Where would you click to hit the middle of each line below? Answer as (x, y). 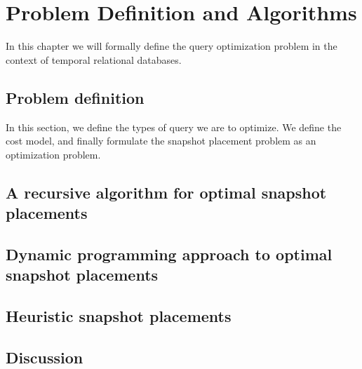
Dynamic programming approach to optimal (169, 254)
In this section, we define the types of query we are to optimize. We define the (174, 127)
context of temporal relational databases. (94, 59)
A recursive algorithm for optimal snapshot (166, 192)
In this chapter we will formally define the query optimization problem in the (172, 46)
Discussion (45, 357)
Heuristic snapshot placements (119, 316)
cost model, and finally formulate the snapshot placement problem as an (161, 141)
